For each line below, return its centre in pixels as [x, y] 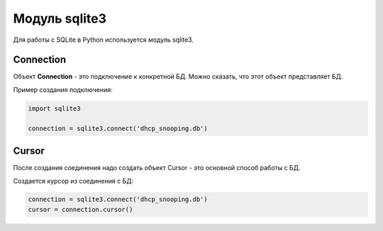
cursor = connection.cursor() [81, 209]
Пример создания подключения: [63, 89]
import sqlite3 [54, 108]
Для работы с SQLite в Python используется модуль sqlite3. [104, 40]
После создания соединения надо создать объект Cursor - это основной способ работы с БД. [157, 168]
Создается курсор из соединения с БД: [73, 181]
